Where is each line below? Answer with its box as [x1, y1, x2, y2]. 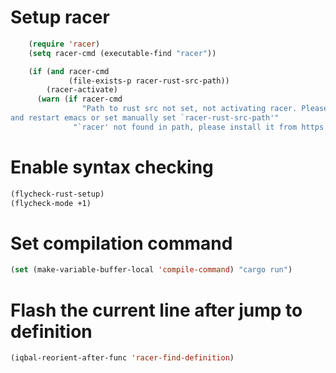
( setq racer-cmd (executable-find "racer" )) [28, 48, 217, 58]
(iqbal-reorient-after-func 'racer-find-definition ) [10, 353, 235, 363]
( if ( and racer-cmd [28, 66, 110, 76]
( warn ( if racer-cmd [36, 94, 123, 105]
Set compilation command [10, 232, 233, 255]
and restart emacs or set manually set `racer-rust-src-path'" [10, 113, 280, 123]
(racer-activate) [46, 85, 118, 95]
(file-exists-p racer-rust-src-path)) [68, 76, 230, 86]
